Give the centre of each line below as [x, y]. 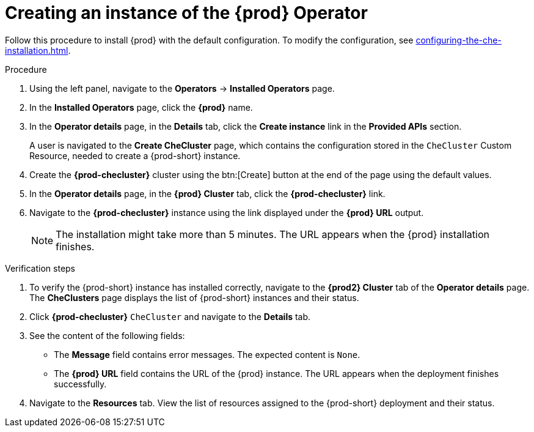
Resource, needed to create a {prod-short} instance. [135, 155]
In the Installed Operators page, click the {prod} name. [141, 107]
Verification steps [40, 268]
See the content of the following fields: [107, 335]
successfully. [80, 384]
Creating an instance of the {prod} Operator [186, 13]
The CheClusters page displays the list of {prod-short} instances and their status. [194, 297]
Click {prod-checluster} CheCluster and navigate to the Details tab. [170, 316]
